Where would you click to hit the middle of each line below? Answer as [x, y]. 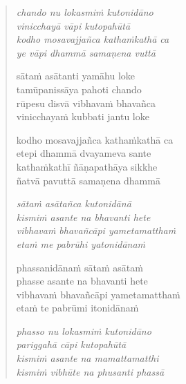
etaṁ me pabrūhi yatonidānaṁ [81, 243]
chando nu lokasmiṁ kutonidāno [85, 12]
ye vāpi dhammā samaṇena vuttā [86, 52]
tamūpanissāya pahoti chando [79, 89]
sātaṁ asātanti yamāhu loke [76, 76]
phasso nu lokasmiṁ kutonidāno [84, 330]
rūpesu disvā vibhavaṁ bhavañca [86, 103]
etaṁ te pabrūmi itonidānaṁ [77, 308]
